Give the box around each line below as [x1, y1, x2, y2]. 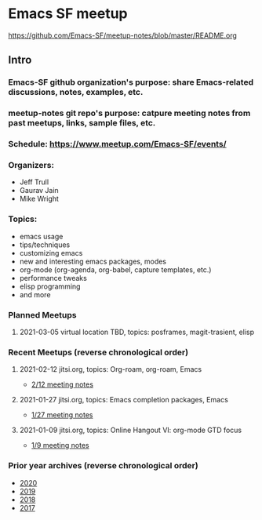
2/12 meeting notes [31, 380, 94, 389]
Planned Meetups [8, 309, 77, 320]
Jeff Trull [19, 177, 49, 187]
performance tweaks [19, 273, 88, 282]
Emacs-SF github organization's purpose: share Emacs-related [8, 77, 253, 88]
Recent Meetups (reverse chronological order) [8, 347, 189, 358]
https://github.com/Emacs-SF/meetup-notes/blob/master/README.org [8, 31, 238, 40]
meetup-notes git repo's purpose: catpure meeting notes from [8, 107, 251, 118]
